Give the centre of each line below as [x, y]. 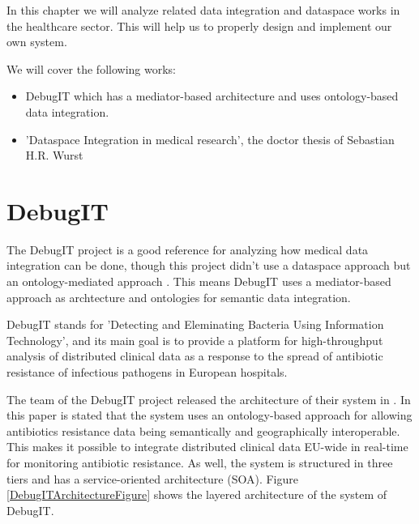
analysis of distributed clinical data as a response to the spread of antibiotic [195, 356]
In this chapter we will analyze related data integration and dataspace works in [203, 10]
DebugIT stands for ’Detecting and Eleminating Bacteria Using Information [195, 324]
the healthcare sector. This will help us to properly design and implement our [199, 26]
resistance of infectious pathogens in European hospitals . [147, 372]
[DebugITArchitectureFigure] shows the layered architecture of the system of [197, 494]
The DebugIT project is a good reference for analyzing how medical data [188, 249]
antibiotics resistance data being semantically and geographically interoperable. [203, 430]
